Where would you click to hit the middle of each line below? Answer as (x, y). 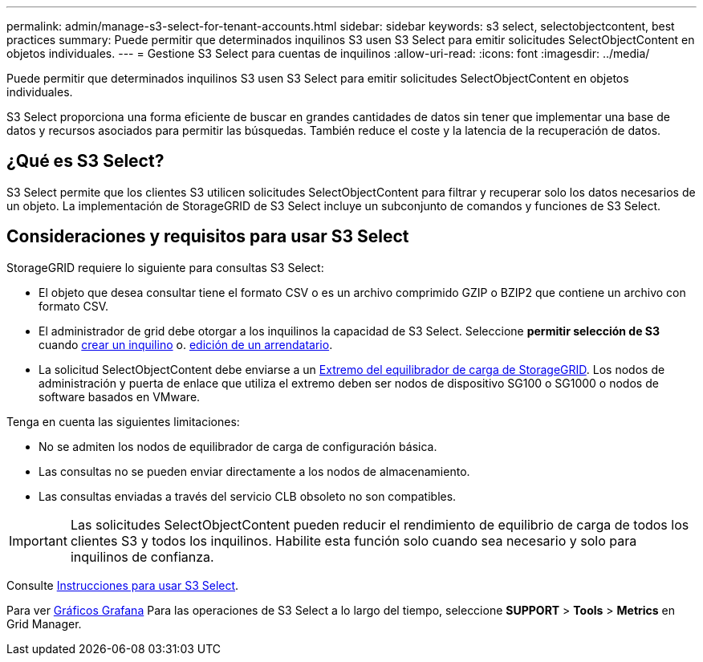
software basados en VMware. (120, 396)
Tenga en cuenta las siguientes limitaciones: (123, 421)
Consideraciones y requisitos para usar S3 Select (208, 237)
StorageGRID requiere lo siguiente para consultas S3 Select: (165, 267)
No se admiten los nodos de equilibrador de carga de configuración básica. (238, 446)
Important (38, 540)
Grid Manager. (44, 623)
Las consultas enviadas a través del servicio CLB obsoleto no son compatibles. (248, 496)
